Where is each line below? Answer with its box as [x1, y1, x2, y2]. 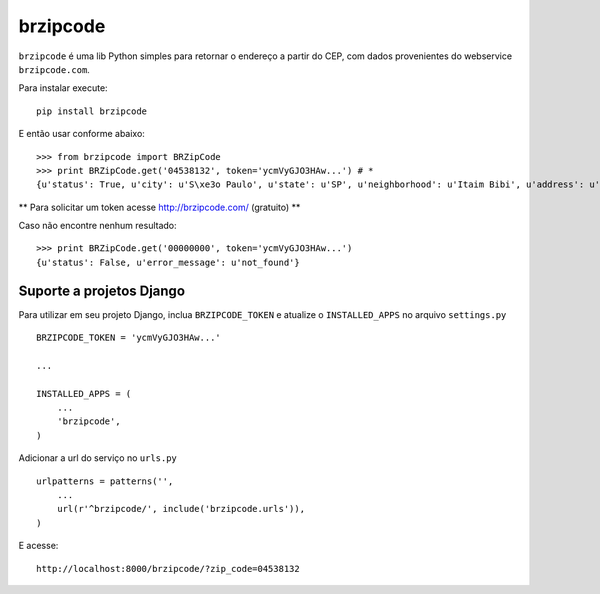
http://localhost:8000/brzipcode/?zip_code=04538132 [36, 563, 300, 574]
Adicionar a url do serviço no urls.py [18, 452, 177, 464]
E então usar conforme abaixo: [18, 128, 145, 140]
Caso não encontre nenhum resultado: [18, 220, 177, 232]
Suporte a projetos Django [18, 282, 185, 299]
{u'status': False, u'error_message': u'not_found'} [36, 256, 300, 268]
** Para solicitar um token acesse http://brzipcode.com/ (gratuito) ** [18, 201, 301, 213]
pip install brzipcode [36, 105, 148, 117]
